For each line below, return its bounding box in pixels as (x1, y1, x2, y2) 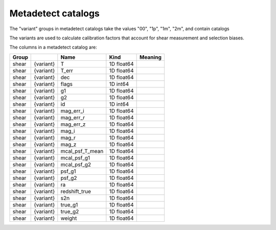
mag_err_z (60, 121, 86, 128)
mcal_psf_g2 (60, 161, 91, 168)
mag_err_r (60, 114, 85, 121)
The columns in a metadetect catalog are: (9, 44, 97, 51)
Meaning (139, 54, 162, 61)
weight (60, 215, 77, 222)
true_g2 (60, 208, 79, 215)
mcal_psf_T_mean (60, 147, 104, 154)
